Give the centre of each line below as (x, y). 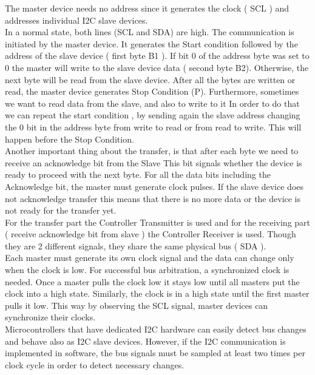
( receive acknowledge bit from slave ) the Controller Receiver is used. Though (151, 234)
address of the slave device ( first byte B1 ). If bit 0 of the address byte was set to (157, 56)
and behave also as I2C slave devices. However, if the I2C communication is (145, 341)
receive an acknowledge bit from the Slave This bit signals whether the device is (154, 162)
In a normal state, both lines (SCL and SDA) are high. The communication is (150, 32)
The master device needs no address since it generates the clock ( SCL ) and (147, 8)
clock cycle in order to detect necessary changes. (95, 364)
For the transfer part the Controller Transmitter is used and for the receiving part (158, 222)
